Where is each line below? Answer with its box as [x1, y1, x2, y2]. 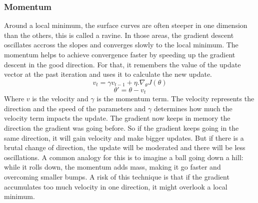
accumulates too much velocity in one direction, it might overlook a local [4, 181, 227, 192]
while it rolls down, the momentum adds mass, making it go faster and [4, 162, 221, 172]
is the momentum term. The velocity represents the [96, 93, 254, 104]
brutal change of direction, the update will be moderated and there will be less [4, 142, 245, 153]
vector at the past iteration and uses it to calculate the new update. [4, 69, 212, 79]
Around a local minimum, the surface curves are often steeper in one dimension [4, 20, 247, 30]
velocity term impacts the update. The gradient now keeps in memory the [4, 113, 230, 123]
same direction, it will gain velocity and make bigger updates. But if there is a [4, 132, 244, 143]
